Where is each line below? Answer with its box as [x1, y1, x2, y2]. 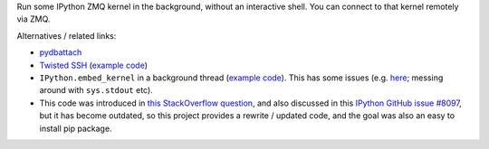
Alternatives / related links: [16, 30, 117, 41]
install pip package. [39, 123, 112, 134]
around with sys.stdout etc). [39, 85, 153, 96]
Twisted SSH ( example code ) [39, 60, 149, 70]
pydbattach [39, 47, 82, 58]
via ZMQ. [16, 14, 51, 24]
